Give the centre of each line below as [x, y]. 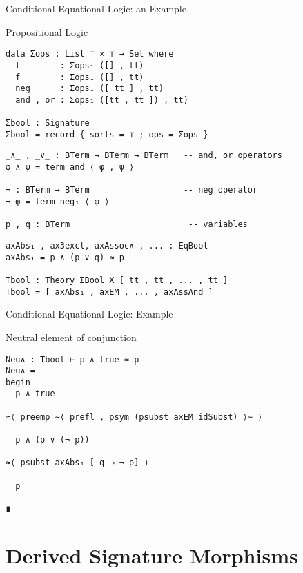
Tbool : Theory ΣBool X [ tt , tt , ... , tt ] [117, 280]
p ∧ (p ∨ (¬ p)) [52, 440]
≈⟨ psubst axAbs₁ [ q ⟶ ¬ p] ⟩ [77, 463]
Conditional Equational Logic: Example [89, 314]
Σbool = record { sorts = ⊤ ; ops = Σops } [107, 134]
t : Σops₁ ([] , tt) [80, 65]
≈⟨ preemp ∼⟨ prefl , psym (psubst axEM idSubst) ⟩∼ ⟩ [134, 417]
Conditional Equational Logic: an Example [96, 8]
